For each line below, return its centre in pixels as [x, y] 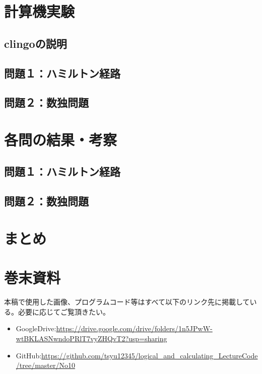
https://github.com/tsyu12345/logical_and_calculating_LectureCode [150, 355]
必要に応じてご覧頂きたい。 [64, 311]
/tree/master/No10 [45, 365]
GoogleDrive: [36, 328]
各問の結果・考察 [61, 139]
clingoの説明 [36, 43]
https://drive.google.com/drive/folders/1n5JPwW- [134, 328]
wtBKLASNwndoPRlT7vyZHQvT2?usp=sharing [91, 338]
